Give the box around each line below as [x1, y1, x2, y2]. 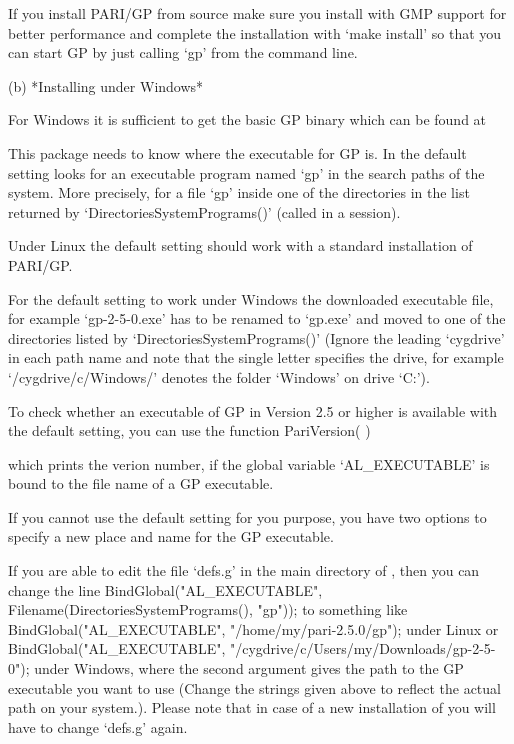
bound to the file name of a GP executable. [8, 473, 274, 494]
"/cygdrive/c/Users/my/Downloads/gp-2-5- [229, 638, 496, 659]
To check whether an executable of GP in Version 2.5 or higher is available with [8, 400, 498, 421]
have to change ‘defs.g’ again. [8, 716, 188, 737]
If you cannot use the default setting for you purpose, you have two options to [8, 506, 487, 527]
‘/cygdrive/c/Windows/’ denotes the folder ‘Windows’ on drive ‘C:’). [8, 366, 430, 387]
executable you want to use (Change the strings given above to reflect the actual [8, 677, 501, 698]
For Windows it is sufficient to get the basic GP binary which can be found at [8, 109, 487, 130]
